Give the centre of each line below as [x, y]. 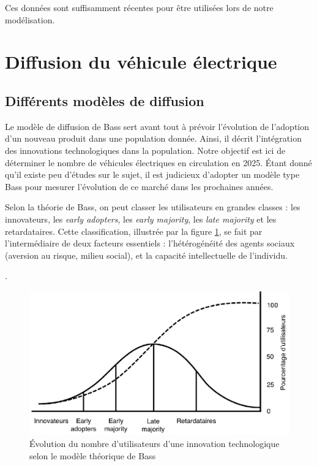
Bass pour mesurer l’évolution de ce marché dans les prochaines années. [139, 186]
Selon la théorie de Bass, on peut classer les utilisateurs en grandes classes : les [153, 207]
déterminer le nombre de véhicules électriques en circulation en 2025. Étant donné [158, 162]
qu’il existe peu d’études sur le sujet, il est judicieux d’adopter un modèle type [152, 174]
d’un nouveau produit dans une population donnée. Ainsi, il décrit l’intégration [153, 138]
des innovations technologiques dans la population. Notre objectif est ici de [145, 150]
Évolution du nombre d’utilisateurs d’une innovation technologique [155, 444]
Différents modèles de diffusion [105, 100]
